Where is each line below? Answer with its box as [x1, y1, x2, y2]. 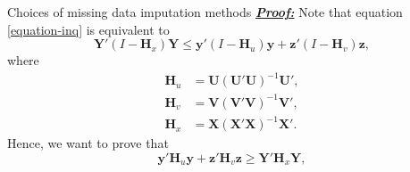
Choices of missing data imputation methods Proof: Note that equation [7, 3, 403, 20]
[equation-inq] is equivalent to [7, 20, 170, 38]
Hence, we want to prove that [7, 134, 169, 152]
